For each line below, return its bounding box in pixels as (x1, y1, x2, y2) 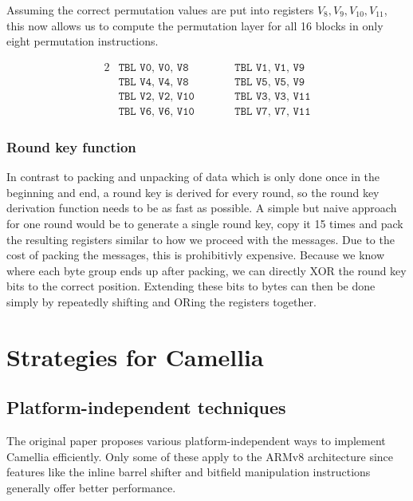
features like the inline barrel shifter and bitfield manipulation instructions (6, 464, 371, 480)
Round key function (6, 136, 136, 156)
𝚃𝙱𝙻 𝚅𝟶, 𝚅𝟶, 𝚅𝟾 (118, 61, 189, 73)
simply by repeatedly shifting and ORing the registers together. (6, 293, 317, 310)
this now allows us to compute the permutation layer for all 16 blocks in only (6, 17, 383, 34)
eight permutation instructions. (6, 33, 159, 49)
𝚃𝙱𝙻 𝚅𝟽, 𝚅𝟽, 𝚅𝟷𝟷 (234, 105, 311, 117)
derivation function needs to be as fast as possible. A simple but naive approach (6, 199, 397, 216)
